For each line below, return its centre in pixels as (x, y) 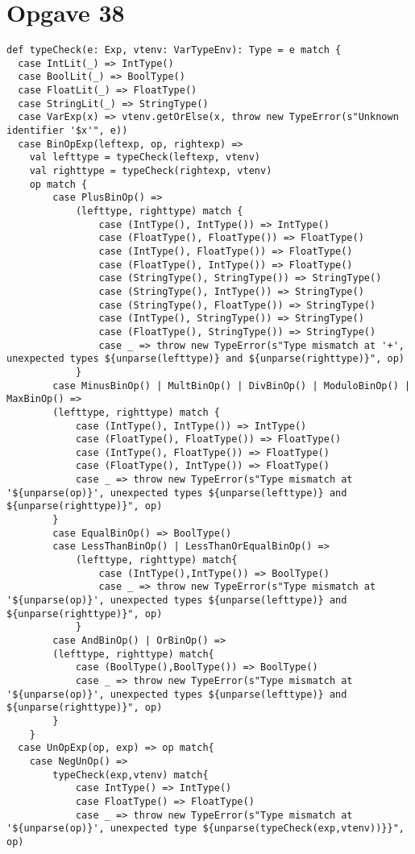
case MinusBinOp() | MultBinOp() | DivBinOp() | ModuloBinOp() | (232, 386)
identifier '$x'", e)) (67, 131)
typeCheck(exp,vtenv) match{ (131, 775)
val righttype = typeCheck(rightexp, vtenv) (151, 171)
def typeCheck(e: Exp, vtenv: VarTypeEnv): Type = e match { (174, 50)
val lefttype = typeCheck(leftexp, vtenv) (145, 158)
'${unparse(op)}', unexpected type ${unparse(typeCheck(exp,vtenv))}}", (205, 829)
